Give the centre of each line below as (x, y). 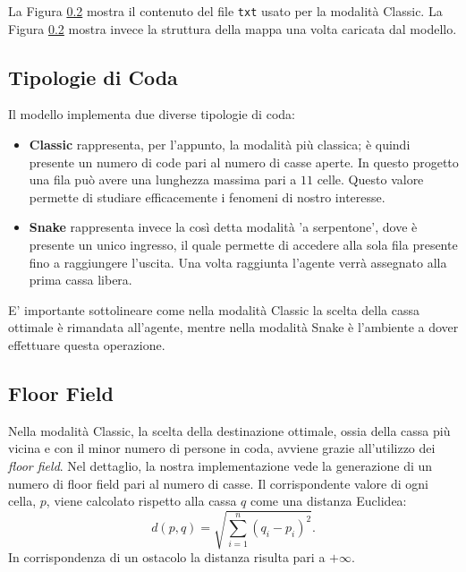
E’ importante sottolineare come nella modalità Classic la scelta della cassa (214, 309)
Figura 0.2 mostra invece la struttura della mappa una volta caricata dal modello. (233, 28)
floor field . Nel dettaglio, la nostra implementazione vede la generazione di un (220, 465)
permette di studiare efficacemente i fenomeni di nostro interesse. (207, 196)
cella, (22, 501)
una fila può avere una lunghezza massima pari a (163, 179)
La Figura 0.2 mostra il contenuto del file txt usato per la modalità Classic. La (225, 11)
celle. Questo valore (370, 179)
